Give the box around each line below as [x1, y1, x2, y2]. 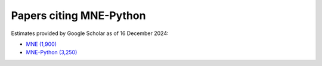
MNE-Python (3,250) [26, 49, 78, 56]
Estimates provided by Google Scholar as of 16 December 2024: [11, 30, 169, 37]
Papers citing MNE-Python [11, 9, 146, 22]
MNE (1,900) [26, 40, 57, 48]
